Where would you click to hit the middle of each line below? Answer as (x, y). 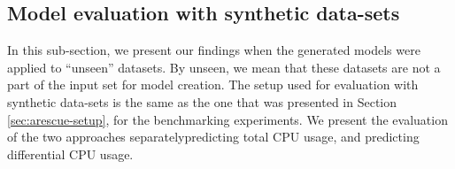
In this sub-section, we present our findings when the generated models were (214, 50)
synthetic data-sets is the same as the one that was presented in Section (202, 101)
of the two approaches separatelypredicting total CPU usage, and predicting (213, 137)
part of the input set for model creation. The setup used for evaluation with (213, 84)
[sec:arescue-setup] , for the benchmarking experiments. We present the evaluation (227, 119)
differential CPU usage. (70, 154)
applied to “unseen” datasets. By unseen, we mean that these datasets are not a (224, 67)
